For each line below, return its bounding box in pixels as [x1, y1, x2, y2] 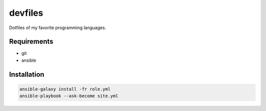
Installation [9, 70, 44, 78]
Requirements [9, 37, 54, 46]
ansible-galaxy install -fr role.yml [19, 86, 111, 92]
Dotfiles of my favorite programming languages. [9, 25, 106, 31]
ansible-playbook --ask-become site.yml [19, 93, 118, 99]
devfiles [9, 7, 43, 18]
